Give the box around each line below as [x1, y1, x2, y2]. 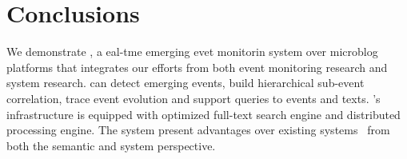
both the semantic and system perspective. [6, 137, 216, 153]
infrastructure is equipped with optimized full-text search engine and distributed [6, 105, 401, 122]
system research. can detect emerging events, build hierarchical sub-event [6, 74, 365, 91]
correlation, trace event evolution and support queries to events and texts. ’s [6, 89, 381, 106]
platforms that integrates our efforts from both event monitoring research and [6, 58, 388, 75]
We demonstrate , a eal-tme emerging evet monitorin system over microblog [6, 43, 378, 60]
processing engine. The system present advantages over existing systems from [6, 121, 390, 138]
